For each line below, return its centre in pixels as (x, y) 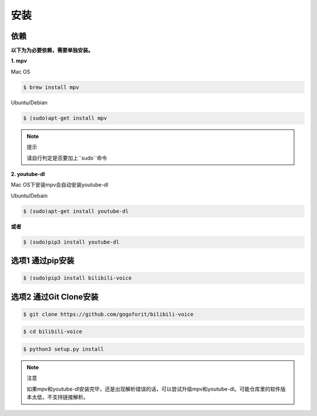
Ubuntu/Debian (29, 102)
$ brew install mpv (51, 87)
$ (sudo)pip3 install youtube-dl (71, 242)
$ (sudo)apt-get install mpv (65, 118)
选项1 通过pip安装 (43, 261)
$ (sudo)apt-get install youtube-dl (76, 211)
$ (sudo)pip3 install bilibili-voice (77, 278)
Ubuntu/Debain (29, 195)
